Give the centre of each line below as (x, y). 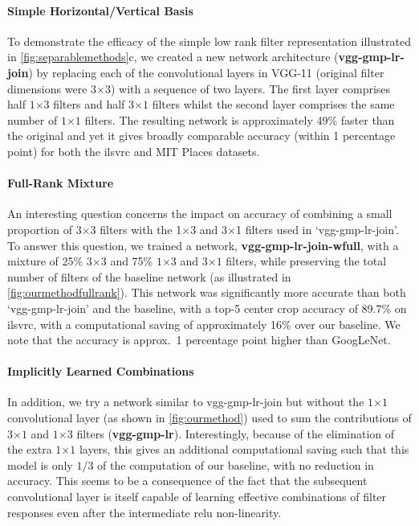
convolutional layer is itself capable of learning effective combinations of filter (197, 497)
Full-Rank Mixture (61, 183)
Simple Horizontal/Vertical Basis (100, 10)
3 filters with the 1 (136, 229)
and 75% (132, 261)
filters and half (89, 104)
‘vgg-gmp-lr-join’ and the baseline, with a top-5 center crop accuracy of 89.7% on (207, 308)
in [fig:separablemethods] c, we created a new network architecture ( (173, 57)
